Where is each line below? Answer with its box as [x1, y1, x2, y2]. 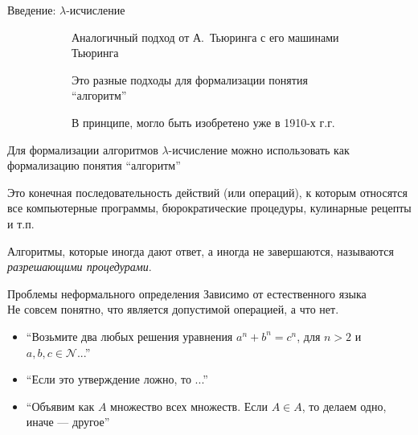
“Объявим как [26, 397, 95, 414]
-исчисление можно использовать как [168, 141, 350, 158]
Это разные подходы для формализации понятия [72, 71, 308, 88]
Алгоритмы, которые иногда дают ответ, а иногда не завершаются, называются [7, 242, 394, 259]
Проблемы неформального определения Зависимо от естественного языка [7, 285, 367, 302]
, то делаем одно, [301, 397, 387, 414]
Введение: [7, 2, 56, 18]
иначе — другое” [26, 413, 110, 430]
